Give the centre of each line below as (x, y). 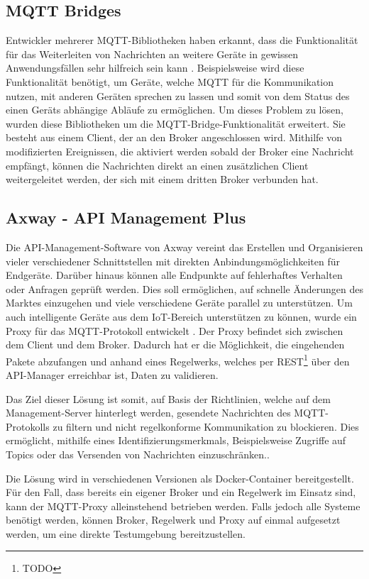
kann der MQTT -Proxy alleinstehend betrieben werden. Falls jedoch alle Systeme (183, 506)
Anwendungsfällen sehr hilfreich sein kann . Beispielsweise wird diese (155, 68)
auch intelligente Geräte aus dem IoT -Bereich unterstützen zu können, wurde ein (181, 316)
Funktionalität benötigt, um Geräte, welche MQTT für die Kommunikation (170, 81)
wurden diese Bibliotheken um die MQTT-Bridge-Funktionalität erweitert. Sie (176, 123)
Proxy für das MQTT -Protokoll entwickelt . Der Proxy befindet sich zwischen (175, 330)
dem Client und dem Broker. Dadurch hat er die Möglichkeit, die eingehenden (175, 344)
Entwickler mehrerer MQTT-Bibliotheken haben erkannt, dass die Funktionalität (182, 40)
